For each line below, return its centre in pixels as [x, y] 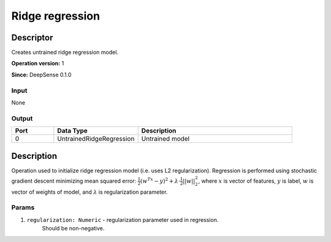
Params [23, 208]
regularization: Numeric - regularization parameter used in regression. [123, 219]
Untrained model [165, 139]
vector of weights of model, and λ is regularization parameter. [89, 192]
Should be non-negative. [73, 229]
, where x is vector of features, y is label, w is [256, 181]
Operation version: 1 [38, 64]
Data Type [73, 131]
